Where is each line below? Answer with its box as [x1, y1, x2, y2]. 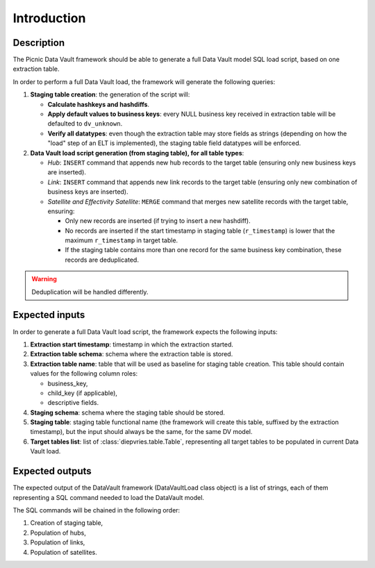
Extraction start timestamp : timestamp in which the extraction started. [30, 340, 234, 349]
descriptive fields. [47, 399, 99, 407]
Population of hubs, [30, 528, 87, 537]
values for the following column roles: [30, 369, 138, 378]
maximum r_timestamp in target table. [65, 236, 178, 244]
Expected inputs [12, 309, 85, 321]
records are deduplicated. [65, 256, 139, 264]
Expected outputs [12, 465, 92, 477]
